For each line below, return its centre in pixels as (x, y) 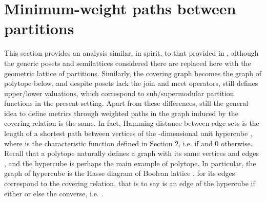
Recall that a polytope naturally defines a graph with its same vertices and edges (131, 153)
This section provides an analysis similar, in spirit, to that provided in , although (131, 53)
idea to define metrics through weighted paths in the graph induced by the (121, 113)
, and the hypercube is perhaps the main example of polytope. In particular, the (130, 163)
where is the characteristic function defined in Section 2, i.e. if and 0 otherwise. (128, 143)
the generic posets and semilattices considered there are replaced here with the (128, 63)
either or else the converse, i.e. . (54, 193)
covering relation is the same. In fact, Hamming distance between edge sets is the (132, 123)
